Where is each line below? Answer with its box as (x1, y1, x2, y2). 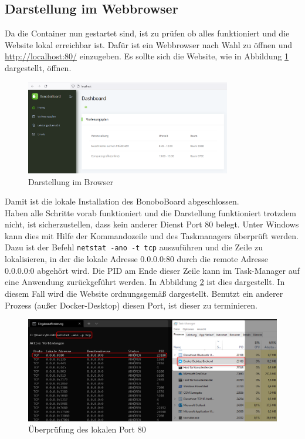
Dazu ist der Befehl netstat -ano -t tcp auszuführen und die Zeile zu (5, 241, 263, 253)
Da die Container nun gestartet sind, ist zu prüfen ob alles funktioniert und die (5, 27, 290, 39)
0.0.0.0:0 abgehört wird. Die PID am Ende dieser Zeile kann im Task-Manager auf (5, 264, 300, 276)
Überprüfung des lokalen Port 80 (28, 423, 146, 435)
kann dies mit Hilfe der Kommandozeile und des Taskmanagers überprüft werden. (5, 229, 299, 242)
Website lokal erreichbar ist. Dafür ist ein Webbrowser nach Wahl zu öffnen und (5, 38, 292, 51)
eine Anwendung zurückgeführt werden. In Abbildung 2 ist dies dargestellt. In (5, 276, 285, 288)
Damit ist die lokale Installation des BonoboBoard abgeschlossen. (5, 195, 239, 207)
